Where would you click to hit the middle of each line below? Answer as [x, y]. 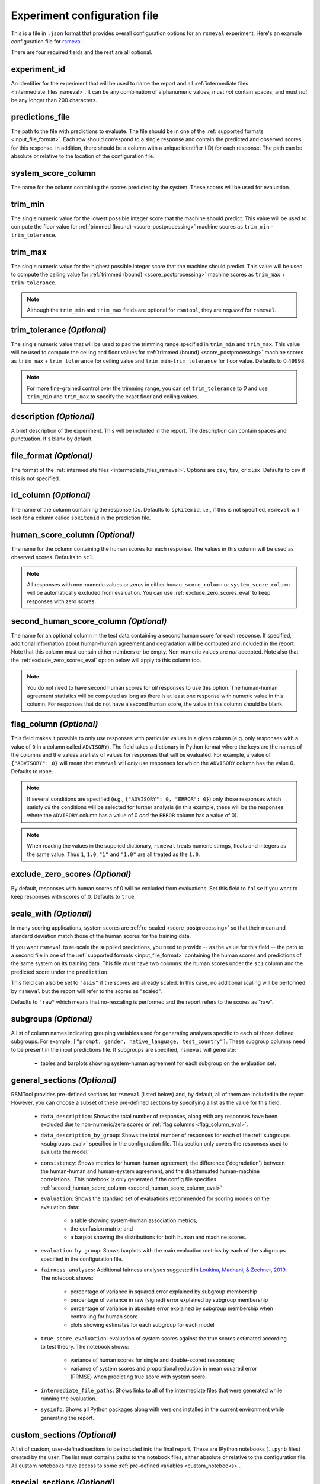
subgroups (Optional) [52, 1019]
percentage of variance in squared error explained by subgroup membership [164, 1292]
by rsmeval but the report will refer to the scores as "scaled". [87, 991]
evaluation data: [60, 1207]
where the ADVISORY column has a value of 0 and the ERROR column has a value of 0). [133, 816]
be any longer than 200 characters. [54, 100]
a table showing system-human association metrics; [134, 1220]
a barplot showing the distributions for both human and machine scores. [158, 1237]
